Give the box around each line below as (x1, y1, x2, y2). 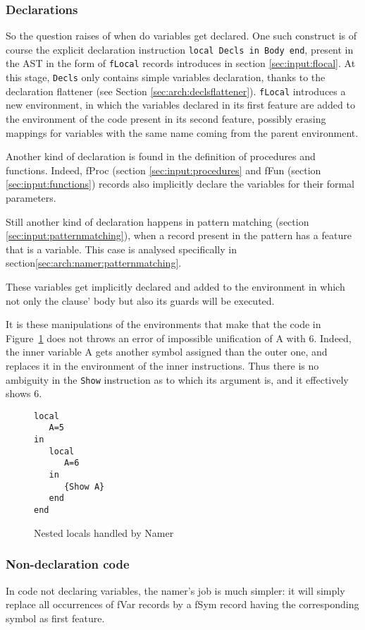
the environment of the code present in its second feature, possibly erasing (6, 111, 326, 126)
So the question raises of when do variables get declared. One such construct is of (6, 28, 357, 43)
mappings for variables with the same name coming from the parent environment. (6, 125, 359, 140)
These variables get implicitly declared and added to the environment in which (6, 279, 345, 293)
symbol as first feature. (6, 610, 105, 625)
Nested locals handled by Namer (34, 525, 174, 540)
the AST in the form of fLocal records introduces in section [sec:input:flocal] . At (6, 56, 356, 71)
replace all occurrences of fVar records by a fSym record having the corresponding (6, 597, 359, 612)
